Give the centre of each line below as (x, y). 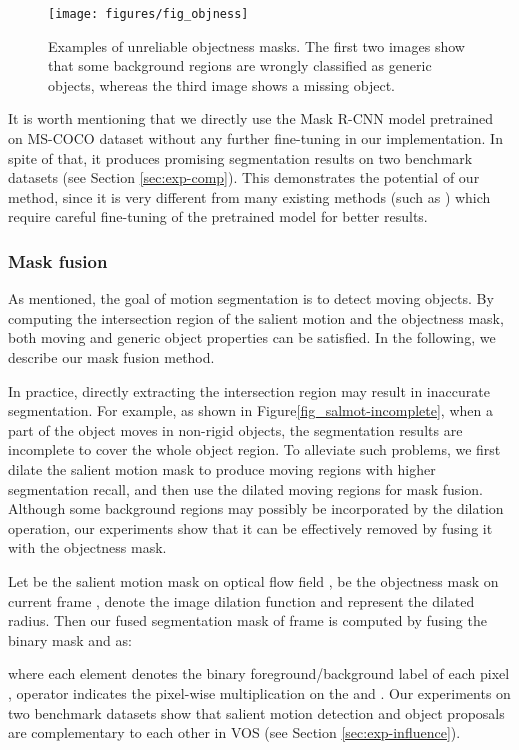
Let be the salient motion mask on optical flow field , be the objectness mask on (253, 580)
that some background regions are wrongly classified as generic (240, 65)
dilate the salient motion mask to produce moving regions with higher (222, 468)
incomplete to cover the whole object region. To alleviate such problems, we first (254, 449)
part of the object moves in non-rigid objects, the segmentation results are (235, 429)
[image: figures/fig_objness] (148, 14)
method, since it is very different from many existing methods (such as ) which (249, 196)
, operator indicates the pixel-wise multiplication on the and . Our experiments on (259, 692)
